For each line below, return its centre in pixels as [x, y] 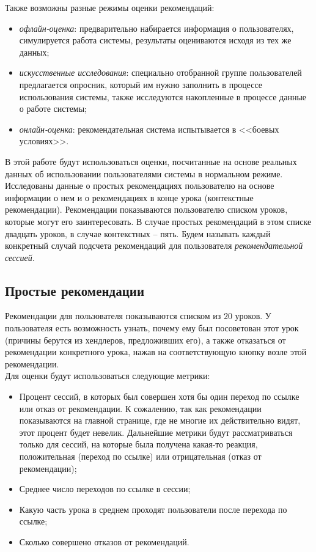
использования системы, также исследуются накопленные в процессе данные [163, 96]
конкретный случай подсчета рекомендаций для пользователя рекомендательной [154, 245]
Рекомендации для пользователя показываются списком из [113, 316]
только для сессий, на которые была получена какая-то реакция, [138, 444]
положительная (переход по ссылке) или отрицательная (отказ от [140, 456]
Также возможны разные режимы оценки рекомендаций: [110, 7]
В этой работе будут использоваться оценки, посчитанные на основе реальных [151, 161]
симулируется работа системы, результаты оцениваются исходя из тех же [155, 40]
